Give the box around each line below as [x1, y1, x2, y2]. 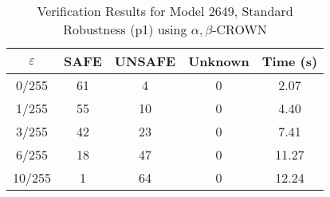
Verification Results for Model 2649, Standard [37, 2, 293, 20]
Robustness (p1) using [63, 20, 187, 38]
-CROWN [212, 20, 267, 38]
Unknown [188, 52, 249, 70]
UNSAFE [114, 52, 176, 70]
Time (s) [261, 52, 318, 70]
